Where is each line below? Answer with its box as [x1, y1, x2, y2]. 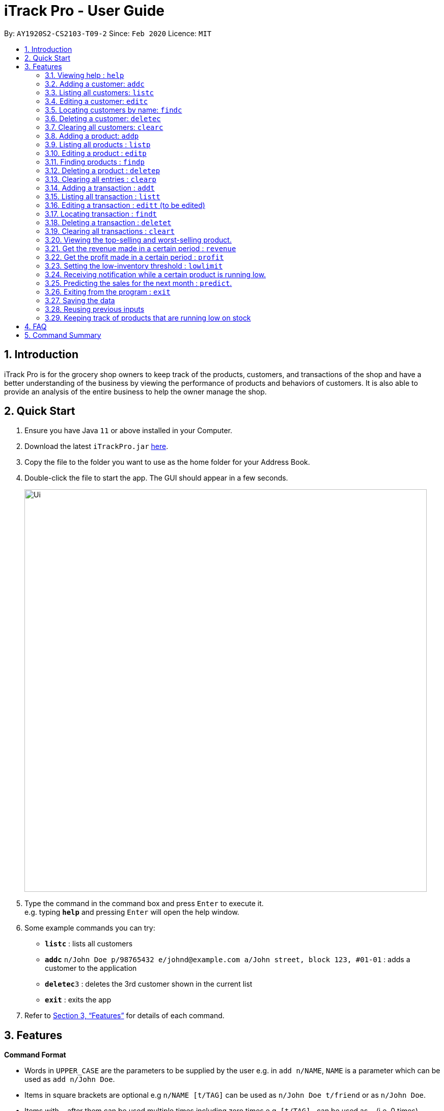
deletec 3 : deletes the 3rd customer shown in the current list [45, 980, 253, 989]
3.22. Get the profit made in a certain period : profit [45, 252, 224, 261]
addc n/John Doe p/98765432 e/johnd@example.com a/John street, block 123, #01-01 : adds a [45, 955, 410, 964]
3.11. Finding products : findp [45, 157, 145, 166]
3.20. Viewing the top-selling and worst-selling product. [45, 235, 232, 244]
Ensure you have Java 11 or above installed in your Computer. [24, 426, 233, 435]
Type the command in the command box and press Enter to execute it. [24, 899, 264, 908]
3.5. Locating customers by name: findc [45, 105, 182, 114]
